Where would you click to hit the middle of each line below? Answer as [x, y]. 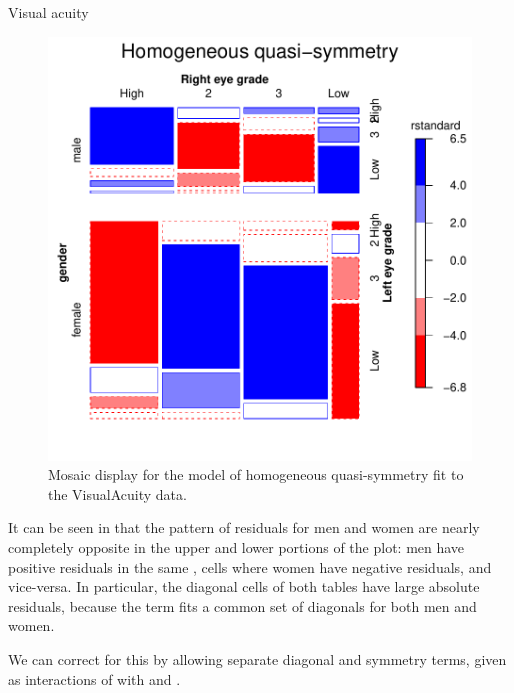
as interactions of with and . [94, 678]
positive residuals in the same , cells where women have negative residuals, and [250, 566]
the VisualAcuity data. [117, 493]
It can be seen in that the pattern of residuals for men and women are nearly [244, 527]
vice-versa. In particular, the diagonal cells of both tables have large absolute [244, 586]
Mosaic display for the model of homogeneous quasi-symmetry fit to [256, 474]
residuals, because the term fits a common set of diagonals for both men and [242, 605]
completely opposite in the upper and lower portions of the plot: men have [236, 546]
